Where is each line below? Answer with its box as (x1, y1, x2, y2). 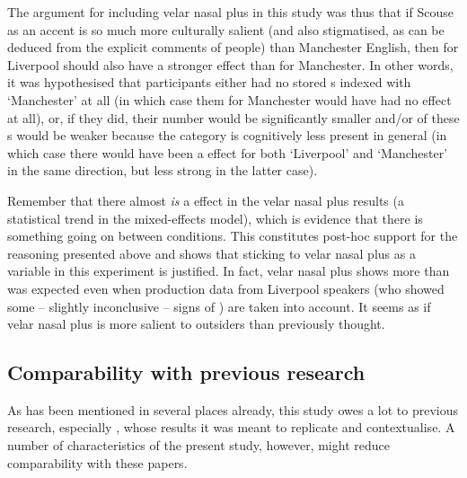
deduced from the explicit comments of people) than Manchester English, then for (7, 38, 459, 57)
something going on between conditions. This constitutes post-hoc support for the (7, 226, 458, 245)
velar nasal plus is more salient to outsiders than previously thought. (7, 314, 385, 333)
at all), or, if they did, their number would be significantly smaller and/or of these (7, 108, 460, 127)
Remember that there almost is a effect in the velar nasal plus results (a (7, 190, 404, 209)
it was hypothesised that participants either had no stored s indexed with (7, 73, 411, 92)
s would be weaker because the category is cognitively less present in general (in (7, 126, 447, 145)
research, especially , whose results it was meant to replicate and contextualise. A (7, 418, 455, 437)
